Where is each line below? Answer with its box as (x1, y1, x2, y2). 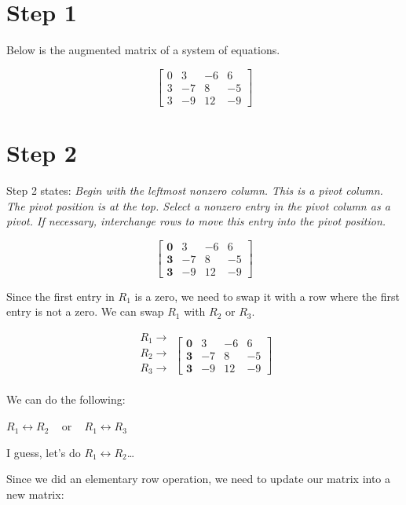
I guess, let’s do (6, 444, 81, 460)
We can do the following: (6, 391, 126, 408)
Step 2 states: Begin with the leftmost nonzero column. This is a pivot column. (6, 181, 383, 198)
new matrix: (6, 485, 64, 502)
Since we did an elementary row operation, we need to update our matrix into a (6, 470, 391, 487)
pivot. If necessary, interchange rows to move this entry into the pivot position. (6, 213, 386, 229)
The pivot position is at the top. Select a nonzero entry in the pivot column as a (6, 197, 390, 214)
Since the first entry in (6, 287, 115, 304)
